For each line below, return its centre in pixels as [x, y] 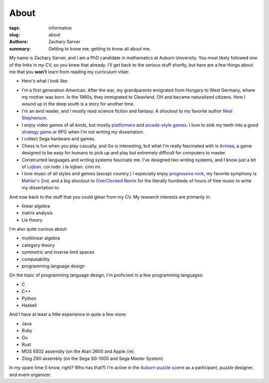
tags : [15, 28]
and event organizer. [30, 375]
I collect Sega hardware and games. [59, 139]
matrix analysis [37, 213]
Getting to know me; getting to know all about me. [100, 49]
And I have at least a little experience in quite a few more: [68, 314]
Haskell [29, 305]
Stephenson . [35, 118]
